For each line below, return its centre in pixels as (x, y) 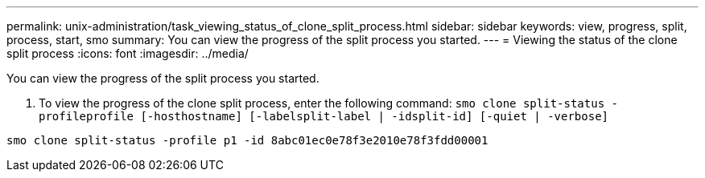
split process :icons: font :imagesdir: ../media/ (128, 53)
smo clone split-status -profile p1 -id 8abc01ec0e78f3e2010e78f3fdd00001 (247, 140)
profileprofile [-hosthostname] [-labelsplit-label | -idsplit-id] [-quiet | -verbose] (324, 116)
